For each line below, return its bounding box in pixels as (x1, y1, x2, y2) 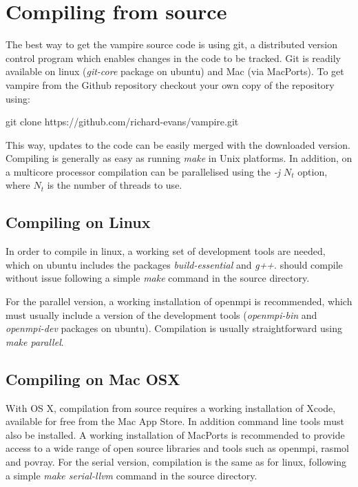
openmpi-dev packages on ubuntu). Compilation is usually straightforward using (6, 321, 343, 335)
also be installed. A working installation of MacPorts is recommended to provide (6, 427, 345, 442)
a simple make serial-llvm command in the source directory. (6, 468, 257, 482)
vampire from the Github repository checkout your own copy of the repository (6, 77, 335, 92)
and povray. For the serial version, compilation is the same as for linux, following (6, 455, 347, 468)
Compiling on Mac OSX (6, 368, 180, 389)
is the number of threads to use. (47, 178, 182, 192)
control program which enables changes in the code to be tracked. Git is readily (6, 50, 341, 65)
